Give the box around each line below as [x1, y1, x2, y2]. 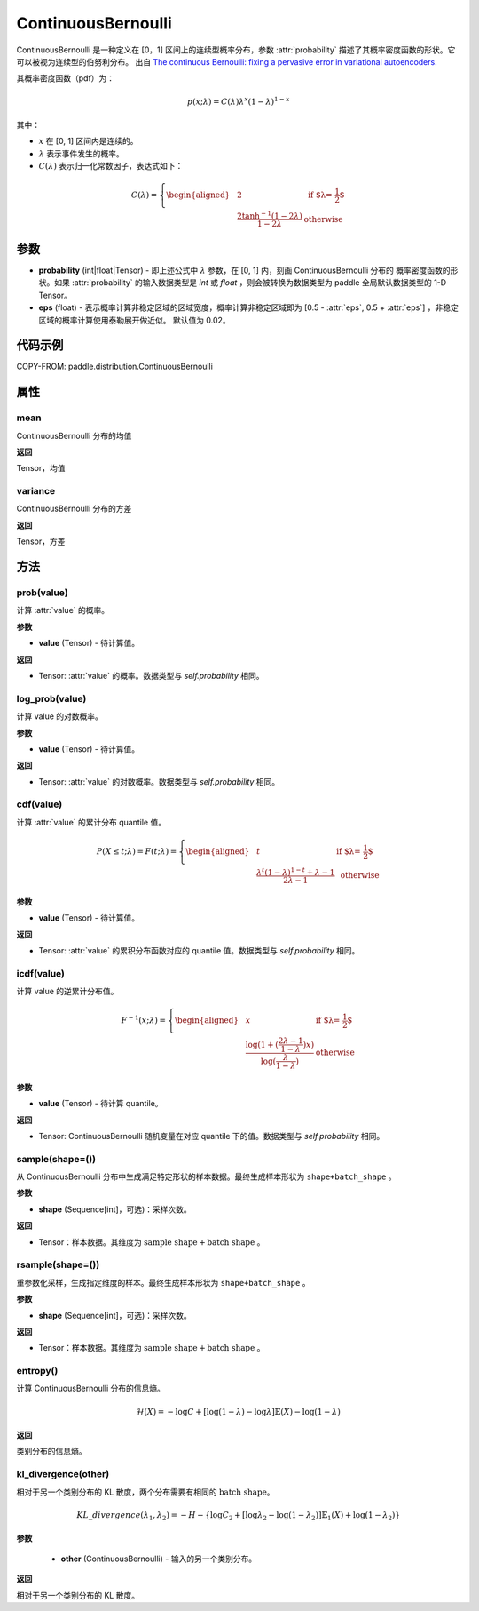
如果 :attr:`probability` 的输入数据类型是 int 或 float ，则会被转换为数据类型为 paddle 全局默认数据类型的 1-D [53, 277, 447, 288]
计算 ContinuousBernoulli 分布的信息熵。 [16, 1383, 166, 1394]
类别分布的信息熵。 [16, 1446, 87, 1456]
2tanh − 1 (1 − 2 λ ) [236, 209, 303, 221]
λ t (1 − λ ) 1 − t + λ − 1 [255, 865, 335, 877]
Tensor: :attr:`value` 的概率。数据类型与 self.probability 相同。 [38, 670, 265, 681]
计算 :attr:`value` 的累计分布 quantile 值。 [16, 817, 167, 827]
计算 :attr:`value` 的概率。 [16, 605, 110, 616]
